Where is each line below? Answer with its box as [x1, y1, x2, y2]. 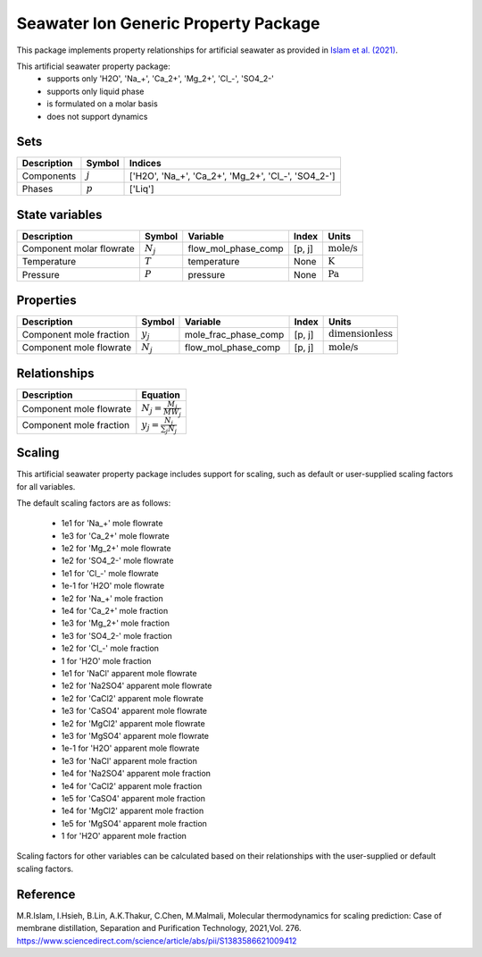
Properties [16, 293, 77, 308]
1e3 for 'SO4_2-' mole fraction [61, 630, 173, 641]
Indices [129, 157, 162, 170]
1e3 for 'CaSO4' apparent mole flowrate [61, 706, 208, 717]
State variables [16, 206, 103, 222]
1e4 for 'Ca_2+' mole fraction [61, 606, 169, 617]
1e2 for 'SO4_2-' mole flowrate [61, 555, 174, 567]
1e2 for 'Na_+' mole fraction [61, 592, 164, 603]
